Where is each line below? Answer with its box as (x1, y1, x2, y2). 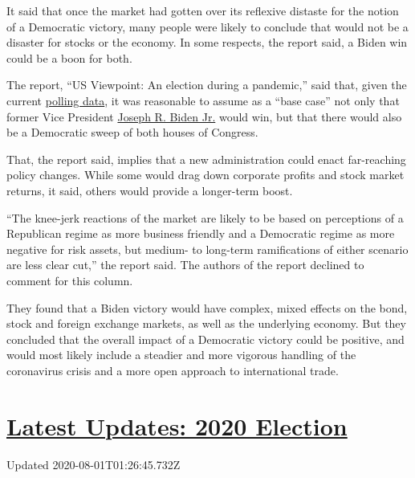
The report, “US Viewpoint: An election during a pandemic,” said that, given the (6, 76, 407, 93)
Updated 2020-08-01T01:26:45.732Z (6, 456, 181, 472)
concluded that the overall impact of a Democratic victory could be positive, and (6, 330, 405, 347)
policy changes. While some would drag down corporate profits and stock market (6, 166, 405, 183)
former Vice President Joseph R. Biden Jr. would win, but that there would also (6, 108, 402, 125)
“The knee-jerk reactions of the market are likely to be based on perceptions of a (6, 209, 404, 226)
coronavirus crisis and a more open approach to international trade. (6, 362, 339, 378)
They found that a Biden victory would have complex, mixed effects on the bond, (6, 299, 408, 316)
